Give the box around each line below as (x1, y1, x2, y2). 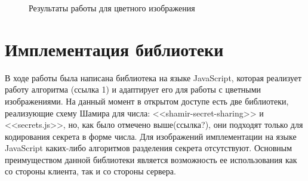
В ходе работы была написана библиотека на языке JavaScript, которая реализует (5, 71, 302, 84)
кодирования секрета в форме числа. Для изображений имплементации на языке (5, 130, 297, 142)
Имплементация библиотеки (5, 36, 224, 61)
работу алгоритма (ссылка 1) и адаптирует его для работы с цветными (5, 83, 261, 96)
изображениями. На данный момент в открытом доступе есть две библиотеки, (5, 94, 289, 107)
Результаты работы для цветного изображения (29, 2, 195, 14)
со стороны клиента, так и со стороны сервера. (5, 165, 176, 177)
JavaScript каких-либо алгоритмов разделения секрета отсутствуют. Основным (5, 142, 292, 154)
